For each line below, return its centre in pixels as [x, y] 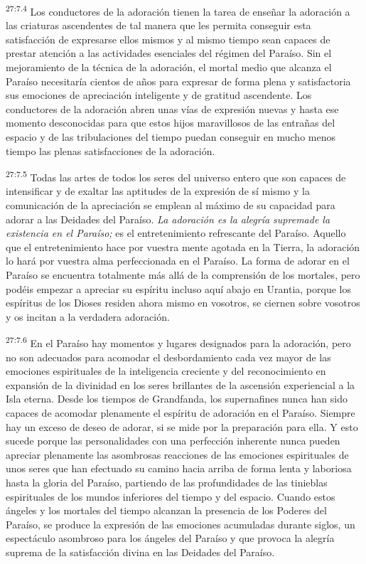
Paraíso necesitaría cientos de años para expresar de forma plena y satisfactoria [178, 81]
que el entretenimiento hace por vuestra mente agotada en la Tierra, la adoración [183, 246]
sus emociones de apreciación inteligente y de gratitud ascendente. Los [159, 95]
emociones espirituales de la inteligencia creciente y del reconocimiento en [166, 371]
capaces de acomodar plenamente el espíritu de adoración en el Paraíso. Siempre [181, 413]
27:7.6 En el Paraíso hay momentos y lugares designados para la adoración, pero [178, 342]
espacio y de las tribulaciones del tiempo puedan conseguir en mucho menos [171, 137]
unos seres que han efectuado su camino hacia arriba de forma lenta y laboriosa [179, 468]
